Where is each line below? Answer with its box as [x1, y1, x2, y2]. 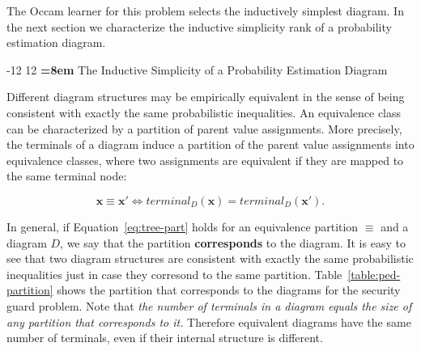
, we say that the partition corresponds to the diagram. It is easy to [60, 234, 406, 251]
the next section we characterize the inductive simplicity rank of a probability [6, 18, 392, 35]
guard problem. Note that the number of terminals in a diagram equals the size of [6, 297, 412, 314]
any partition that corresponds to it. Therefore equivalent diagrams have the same [6, 313, 411, 330]
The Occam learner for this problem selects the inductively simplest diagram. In [6, 2, 404, 19]
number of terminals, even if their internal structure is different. [6, 329, 323, 346]
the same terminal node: [6, 167, 127, 184]
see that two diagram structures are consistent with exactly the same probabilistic [6, 250, 414, 267]
